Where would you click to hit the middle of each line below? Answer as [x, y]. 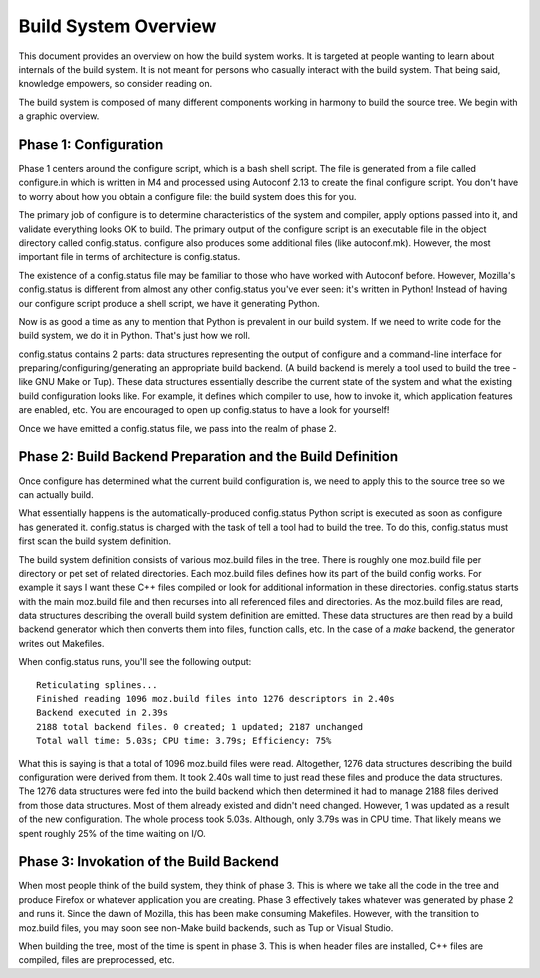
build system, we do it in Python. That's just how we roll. [134, 336]
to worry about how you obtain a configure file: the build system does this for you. [187, 196]
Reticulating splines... [97, 684]
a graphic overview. [59, 116]
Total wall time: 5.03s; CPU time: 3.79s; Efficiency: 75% [184, 741]
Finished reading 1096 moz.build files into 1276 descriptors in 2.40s [215, 699]
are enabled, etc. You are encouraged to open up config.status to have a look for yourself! [204, 410]
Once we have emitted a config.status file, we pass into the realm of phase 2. [177, 428]
